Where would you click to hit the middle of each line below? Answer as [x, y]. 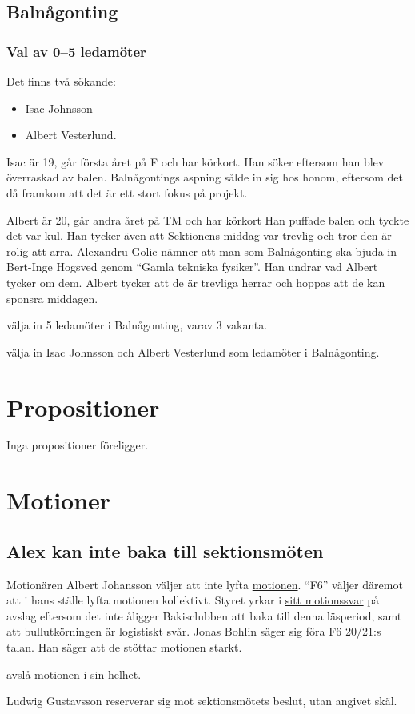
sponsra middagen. [52, 298]
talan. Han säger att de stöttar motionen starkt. [124, 646]
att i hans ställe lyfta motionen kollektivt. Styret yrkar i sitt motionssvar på [193, 600]
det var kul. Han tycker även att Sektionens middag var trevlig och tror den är [199, 235]
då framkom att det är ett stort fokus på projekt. [127, 192]
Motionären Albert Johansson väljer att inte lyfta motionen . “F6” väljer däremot [205, 584]
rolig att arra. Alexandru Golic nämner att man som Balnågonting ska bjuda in [202, 251]
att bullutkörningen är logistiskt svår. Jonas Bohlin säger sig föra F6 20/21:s [194, 631]
